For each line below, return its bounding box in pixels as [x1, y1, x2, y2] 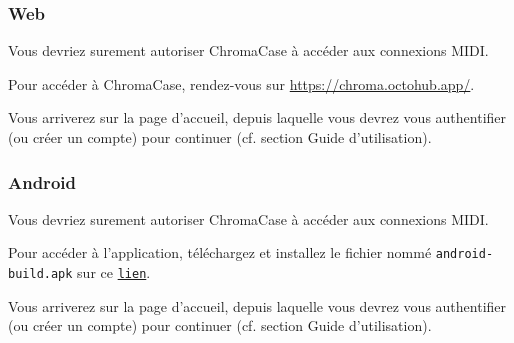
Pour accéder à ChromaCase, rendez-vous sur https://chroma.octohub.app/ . [8, 73, 475, 94]
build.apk [8, 267, 73, 282]
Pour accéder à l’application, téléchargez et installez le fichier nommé [8, 242, 432, 263]
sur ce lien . [77, 262, 151, 283]
